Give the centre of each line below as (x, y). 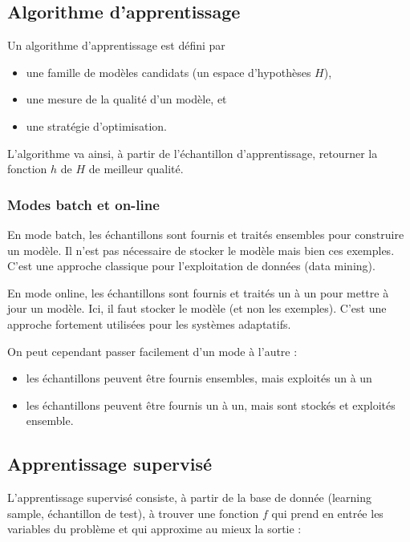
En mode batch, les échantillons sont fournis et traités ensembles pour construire (206, 234)
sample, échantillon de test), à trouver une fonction (133, 513)
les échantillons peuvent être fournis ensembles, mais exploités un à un (199, 378)
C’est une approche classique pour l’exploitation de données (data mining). (191, 266)
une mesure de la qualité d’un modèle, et (126, 99)
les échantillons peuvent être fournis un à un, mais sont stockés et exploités (211, 404)
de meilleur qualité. (136, 169)
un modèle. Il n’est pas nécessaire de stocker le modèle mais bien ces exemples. (201, 250)
